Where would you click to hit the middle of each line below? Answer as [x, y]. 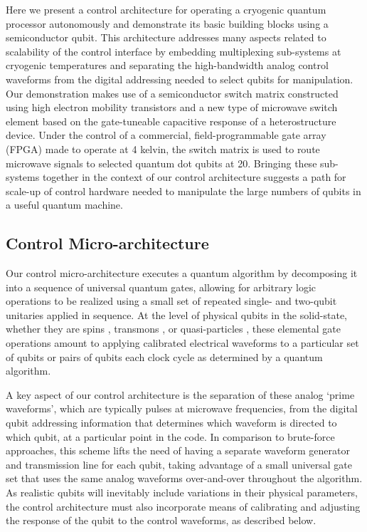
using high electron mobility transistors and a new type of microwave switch [172, 107]
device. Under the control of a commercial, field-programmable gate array [166, 135]
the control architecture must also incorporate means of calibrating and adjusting [183, 506]
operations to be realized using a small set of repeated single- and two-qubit [171, 301]
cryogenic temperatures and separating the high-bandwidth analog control [167, 65]
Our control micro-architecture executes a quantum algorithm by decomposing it [182, 273]
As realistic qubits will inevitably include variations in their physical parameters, [182, 492]
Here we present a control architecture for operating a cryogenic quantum [166, 9]
